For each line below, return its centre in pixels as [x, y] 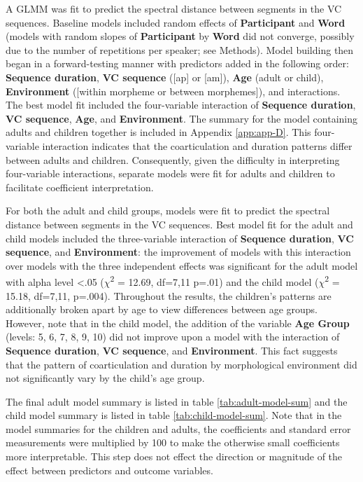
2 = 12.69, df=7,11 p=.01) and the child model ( [214, 281]
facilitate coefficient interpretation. [80, 187]
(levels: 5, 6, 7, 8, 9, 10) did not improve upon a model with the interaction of [173, 337]
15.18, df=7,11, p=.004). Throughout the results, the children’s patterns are [169, 295]
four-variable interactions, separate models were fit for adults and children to [170, 173]
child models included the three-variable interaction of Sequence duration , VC [180, 238]
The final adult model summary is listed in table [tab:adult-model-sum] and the [177, 401]
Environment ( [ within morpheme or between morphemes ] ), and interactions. [173, 91]
